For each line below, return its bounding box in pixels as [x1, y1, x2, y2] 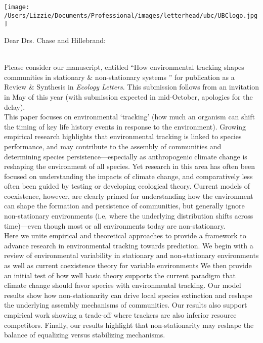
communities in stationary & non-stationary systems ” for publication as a [4, 71, 235, 82]
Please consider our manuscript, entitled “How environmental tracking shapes [4, 62, 244, 72]
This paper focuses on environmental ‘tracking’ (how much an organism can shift [4, 111, 255, 122]
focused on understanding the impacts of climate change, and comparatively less [4, 170, 253, 181]
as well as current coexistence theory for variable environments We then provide [4, 260, 252, 271]
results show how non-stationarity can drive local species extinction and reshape [4, 289, 252, 300]
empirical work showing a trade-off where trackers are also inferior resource [4, 310, 237, 320]
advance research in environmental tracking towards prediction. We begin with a [4, 240, 253, 250]
